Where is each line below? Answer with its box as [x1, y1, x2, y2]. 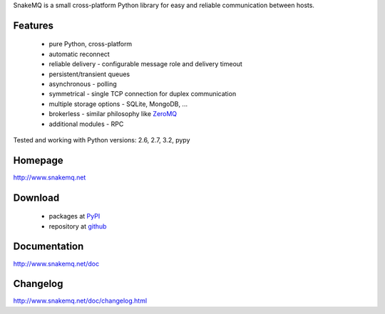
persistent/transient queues [48, 70, 130, 78]
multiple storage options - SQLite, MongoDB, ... [48, 100, 188, 108]
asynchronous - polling [48, 79, 117, 88]
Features [13, 19, 53, 31]
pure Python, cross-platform [48, 40, 133, 48]
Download [13, 192, 60, 204]
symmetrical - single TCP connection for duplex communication [48, 90, 237, 98]
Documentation [13, 241, 84, 253]
